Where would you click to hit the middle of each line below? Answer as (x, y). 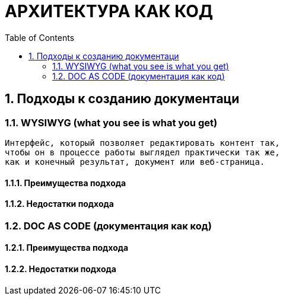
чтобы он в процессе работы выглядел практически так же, (142, 152)
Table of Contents (40, 37)
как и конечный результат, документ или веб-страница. (135, 162)
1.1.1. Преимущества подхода (66, 183)
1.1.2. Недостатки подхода (59, 204)
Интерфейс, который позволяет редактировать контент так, (142, 143)
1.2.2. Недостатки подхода (61, 269)
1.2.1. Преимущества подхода (67, 248)
